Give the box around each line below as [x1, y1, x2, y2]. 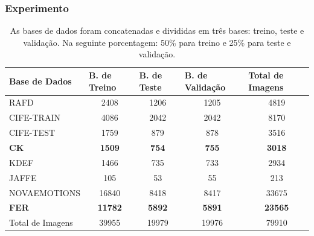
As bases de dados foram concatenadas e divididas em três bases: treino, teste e [10, 24, 304, 37]
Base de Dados [9, 74, 72, 87]
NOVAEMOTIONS [9, 186, 81, 199]
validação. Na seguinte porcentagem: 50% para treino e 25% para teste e [23, 36, 291, 48]
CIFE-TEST [9, 126, 56, 139]
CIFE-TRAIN [9, 111, 60, 124]
